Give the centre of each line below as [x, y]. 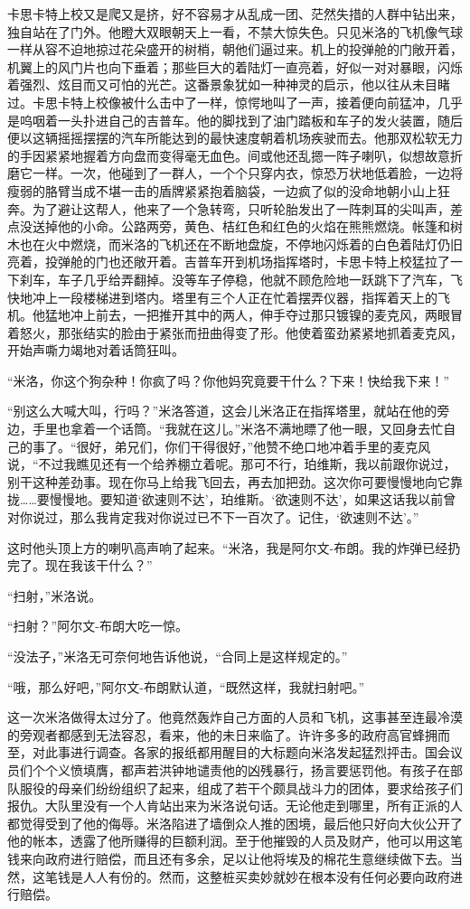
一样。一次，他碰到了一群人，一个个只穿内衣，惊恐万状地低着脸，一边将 [247, 173]
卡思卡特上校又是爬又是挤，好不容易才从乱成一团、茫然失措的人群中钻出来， [235, 14]
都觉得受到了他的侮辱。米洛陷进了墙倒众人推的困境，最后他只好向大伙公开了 [235, 823]
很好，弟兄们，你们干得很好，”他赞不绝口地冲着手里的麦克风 [254, 446]
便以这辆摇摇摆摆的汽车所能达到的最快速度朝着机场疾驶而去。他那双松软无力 [235, 138]
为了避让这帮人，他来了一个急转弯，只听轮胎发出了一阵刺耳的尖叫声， [241, 208]
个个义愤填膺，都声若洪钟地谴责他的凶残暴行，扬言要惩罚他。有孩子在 [241, 769]
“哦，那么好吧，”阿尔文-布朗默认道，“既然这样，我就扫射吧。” [186, 686]
